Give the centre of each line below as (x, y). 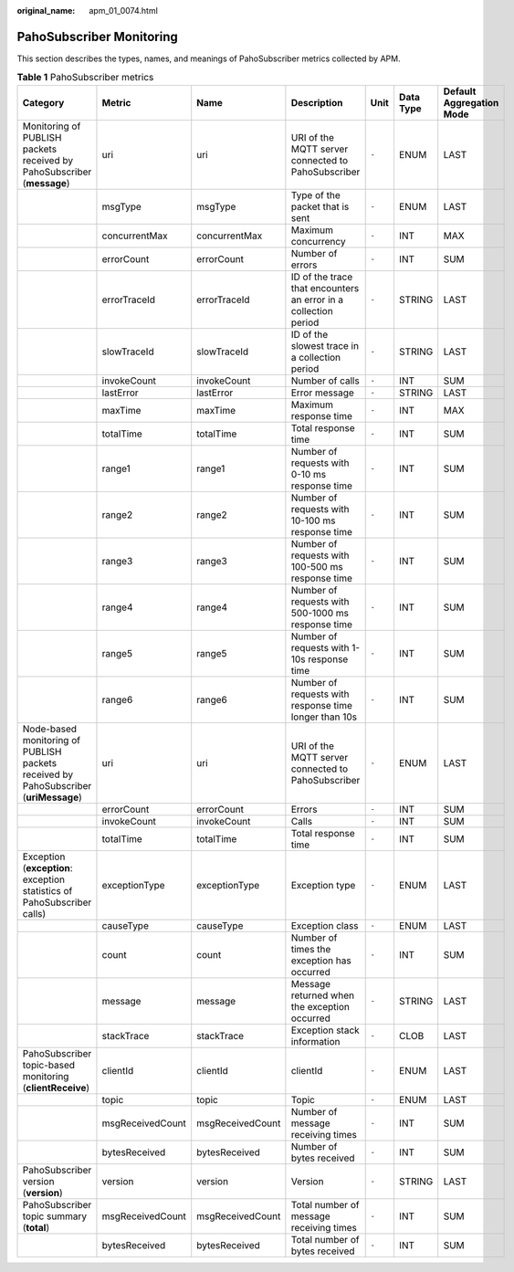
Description (317, 102)
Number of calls (325, 381)
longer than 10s (324, 717)
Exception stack (325, 1030)
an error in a (317, 300)
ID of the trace (322, 277)
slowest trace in (325, 345)
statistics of (47, 890)
